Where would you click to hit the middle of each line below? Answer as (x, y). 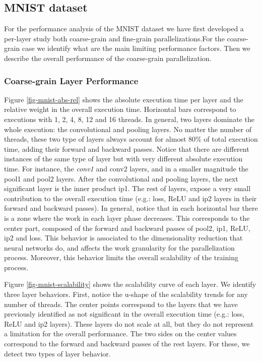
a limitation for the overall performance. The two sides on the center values (120, 334)
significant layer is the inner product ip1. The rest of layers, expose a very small (127, 188)
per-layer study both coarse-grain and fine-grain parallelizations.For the (114, 38)
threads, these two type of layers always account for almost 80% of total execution (131, 139)
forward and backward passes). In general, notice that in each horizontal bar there (131, 208)
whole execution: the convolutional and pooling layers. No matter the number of (128, 129)
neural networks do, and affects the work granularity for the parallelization (119, 247)
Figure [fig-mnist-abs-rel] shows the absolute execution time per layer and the (124, 99)
